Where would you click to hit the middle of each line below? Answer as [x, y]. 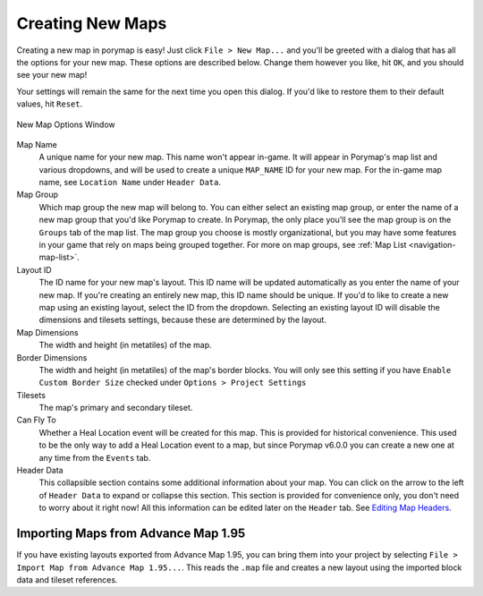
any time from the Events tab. [95, 457]
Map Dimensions [48, 332]
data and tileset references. [67, 579]
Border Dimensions [52, 357]
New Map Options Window [66, 124]
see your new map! [52, 75]
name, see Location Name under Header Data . [130, 183]
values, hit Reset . [50, 104]
